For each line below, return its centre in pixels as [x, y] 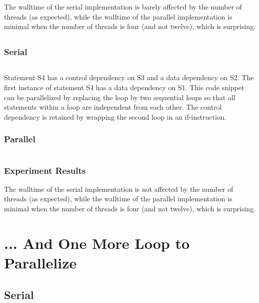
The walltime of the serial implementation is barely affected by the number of [123, 7]
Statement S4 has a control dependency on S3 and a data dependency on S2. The [129, 77]
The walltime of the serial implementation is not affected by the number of [119, 189]
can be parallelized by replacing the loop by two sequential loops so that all [120, 97]
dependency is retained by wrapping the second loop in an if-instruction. [115, 116]
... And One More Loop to [97, 243]
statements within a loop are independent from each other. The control [113, 107]
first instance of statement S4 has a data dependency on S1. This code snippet [124, 87]
